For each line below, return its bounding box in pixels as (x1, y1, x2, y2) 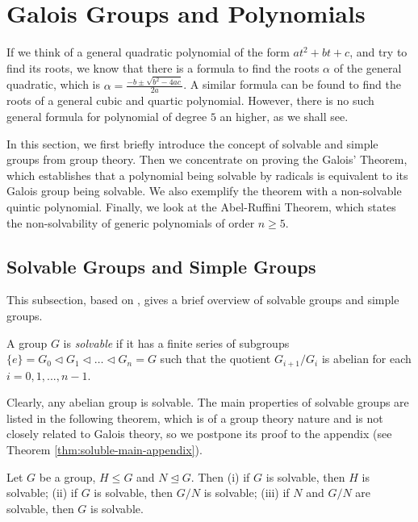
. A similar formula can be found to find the (183, 76, 401, 93)
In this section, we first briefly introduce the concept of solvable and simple (6, 135, 378, 152)
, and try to (349, 44, 408, 61)
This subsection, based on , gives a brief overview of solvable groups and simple (6, 291, 399, 308)
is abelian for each (321, 350, 412, 367)
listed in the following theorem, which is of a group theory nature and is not (6, 409, 383, 426)
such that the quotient (160, 350, 271, 367)
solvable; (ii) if (6, 484, 77, 501)
